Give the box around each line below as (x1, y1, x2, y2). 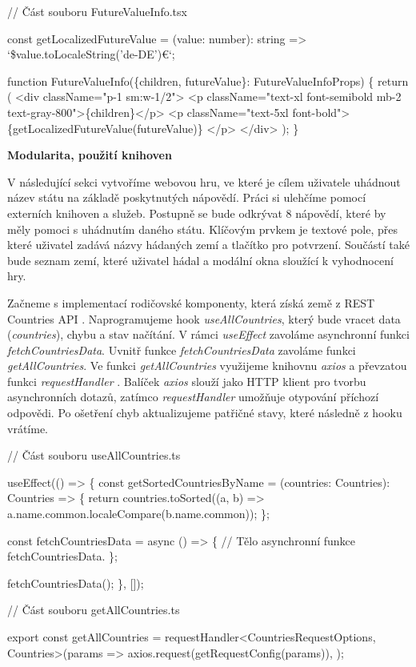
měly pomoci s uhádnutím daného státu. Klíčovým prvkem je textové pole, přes (7, 220, 398, 237)
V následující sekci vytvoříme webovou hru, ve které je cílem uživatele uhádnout (7, 173, 401, 190)
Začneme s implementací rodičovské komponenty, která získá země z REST (7, 294, 375, 311)
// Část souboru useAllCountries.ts (7, 447, 181, 464)
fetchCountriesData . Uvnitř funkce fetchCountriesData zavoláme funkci (7, 341, 356, 358)
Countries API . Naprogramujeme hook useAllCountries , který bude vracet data (7, 310, 401, 327)
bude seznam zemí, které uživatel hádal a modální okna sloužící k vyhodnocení (7, 251, 394, 268)
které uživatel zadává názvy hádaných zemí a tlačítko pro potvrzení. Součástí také (7, 236, 410, 253)
